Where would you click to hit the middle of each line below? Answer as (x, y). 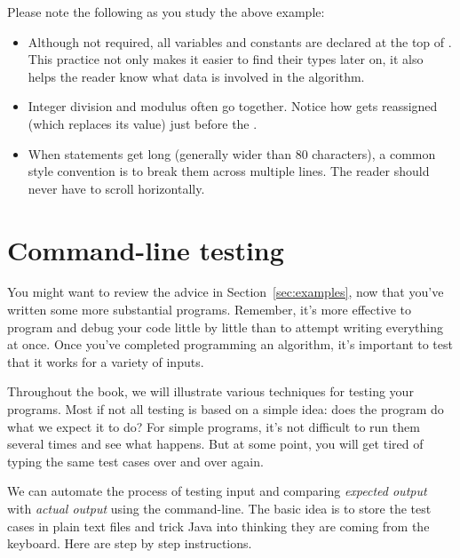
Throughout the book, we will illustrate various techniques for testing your (210, 391)
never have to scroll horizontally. (116, 188)
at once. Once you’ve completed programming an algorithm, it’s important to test (230, 344)
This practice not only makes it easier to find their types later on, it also (226, 59)
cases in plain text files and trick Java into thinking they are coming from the (218, 526)
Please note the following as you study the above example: (166, 12)
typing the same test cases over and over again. (135, 461)
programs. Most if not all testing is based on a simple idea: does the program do (226, 409)
